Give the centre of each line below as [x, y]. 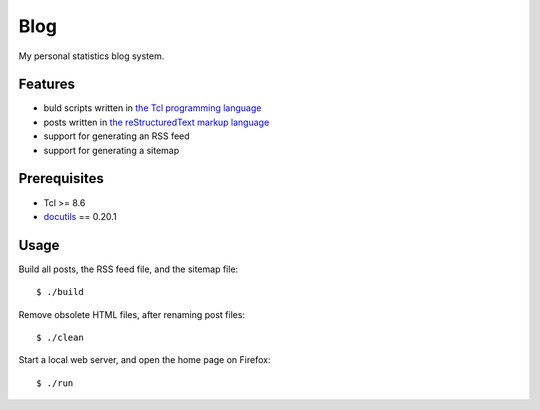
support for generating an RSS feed [116, 136]
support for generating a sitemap [111, 150]
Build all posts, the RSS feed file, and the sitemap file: [128, 269]
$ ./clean [60, 337]
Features [46, 84]
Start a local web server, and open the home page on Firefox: [144, 360]
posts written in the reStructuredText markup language [156, 122]
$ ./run [55, 383]
